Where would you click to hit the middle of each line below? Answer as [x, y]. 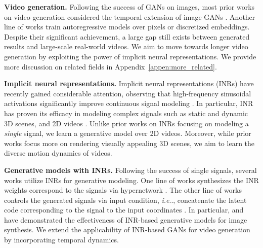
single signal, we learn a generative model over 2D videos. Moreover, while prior [128, 133]
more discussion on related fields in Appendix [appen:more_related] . [111, 66]
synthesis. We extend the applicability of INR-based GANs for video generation [127, 229]
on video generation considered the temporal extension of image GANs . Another [130, 16]
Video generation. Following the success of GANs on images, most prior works [129, 7]
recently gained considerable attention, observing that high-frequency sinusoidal [128, 93]
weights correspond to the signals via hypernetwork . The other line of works [123, 190]
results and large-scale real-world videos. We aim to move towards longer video [126, 46]
